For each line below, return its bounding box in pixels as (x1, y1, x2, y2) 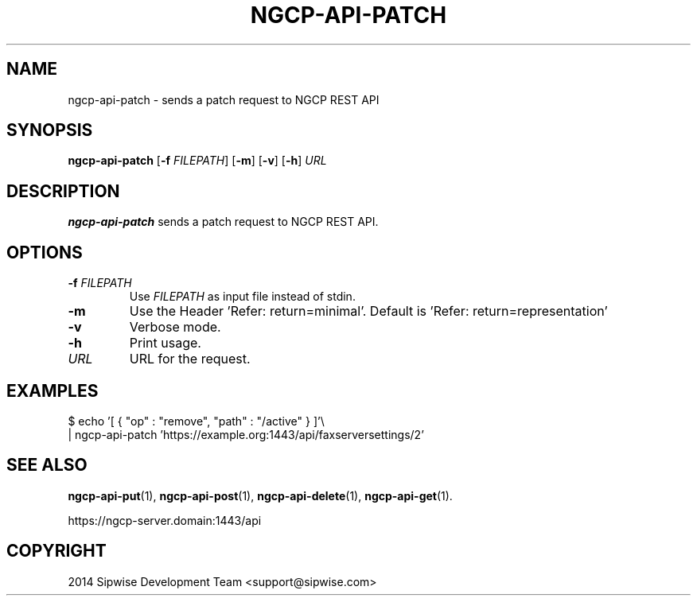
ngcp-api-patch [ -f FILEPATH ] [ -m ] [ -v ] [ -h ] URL (68, 153, 327, 168)
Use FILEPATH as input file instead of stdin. (129, 289, 356, 304)
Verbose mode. (129, 319, 221, 336)
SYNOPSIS (6, 120, 93, 141)
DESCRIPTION (6, 181, 120, 201)
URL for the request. (129, 351, 251, 367)
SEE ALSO (6, 455, 88, 476)
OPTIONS (6, 242, 83, 262)
